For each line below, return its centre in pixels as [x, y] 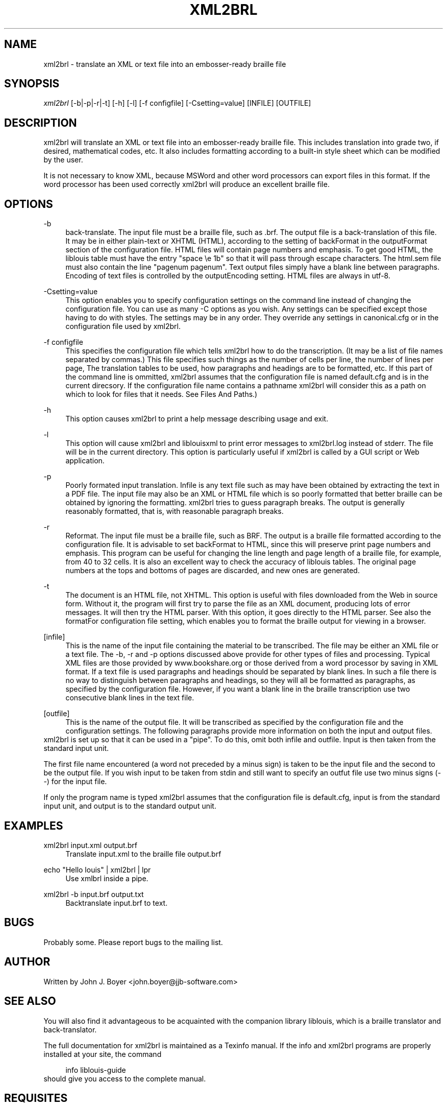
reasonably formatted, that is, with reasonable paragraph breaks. [175, 511]
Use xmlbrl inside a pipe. [107, 878]
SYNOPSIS [32, 84]
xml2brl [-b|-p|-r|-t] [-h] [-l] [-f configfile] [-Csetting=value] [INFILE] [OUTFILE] [177, 103]
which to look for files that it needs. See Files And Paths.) [162, 394]
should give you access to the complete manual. [125, 1078]
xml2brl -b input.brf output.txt [94, 894]
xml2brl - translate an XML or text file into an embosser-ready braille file [165, 64]
